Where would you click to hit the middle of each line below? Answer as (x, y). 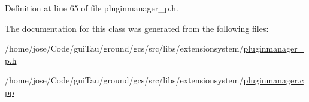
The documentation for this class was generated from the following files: (137, 28)
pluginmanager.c (273, 80)
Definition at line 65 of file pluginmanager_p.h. (92, 8)
